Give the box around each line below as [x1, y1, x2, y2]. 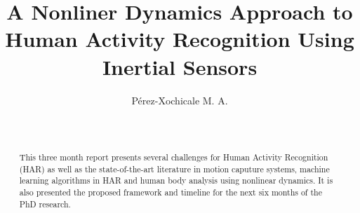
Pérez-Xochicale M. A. [131, 92, 228, 107]
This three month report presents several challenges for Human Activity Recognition [19, 151, 328, 163]
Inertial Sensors [102, 52, 258, 81]
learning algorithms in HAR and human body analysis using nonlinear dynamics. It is [19, 174, 333, 186]
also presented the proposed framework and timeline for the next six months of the [19, 186, 322, 198]
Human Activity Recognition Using [5, 25, 354, 53]
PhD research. [19, 198, 71, 209]
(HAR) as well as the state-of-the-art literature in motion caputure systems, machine [19, 163, 330, 174]
